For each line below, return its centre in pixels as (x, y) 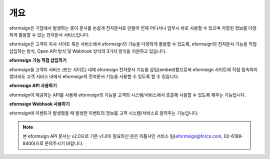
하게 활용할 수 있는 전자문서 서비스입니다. (49, 34)
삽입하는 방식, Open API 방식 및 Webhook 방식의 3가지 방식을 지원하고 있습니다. (88, 51)
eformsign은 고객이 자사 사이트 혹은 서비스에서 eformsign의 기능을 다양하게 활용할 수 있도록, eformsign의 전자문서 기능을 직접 (133, 44)
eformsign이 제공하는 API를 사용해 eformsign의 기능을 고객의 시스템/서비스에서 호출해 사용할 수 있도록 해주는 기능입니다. (128, 94)
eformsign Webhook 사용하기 (39, 104)
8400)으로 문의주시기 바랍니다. (53, 143)
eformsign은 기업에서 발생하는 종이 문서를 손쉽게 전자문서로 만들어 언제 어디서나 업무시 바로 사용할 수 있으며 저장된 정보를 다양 (133, 28)
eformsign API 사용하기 (33, 85)
